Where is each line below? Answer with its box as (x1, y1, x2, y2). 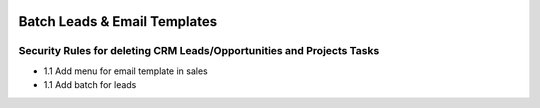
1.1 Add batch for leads (43, 79, 137, 91)
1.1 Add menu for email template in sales (43, 65, 209, 77)
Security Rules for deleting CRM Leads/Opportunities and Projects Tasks (18, 44, 380, 58)
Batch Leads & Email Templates (18, 13, 218, 30)
